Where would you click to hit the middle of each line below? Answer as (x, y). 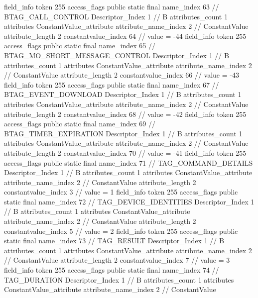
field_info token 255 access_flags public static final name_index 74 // (112, 270)
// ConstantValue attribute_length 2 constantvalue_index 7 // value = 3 (117, 260)
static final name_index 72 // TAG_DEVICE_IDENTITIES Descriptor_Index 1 (129, 201)
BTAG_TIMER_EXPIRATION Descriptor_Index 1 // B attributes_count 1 (123, 133)
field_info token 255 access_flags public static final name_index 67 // (112, 84)
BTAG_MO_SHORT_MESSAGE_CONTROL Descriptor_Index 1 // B (117, 55)
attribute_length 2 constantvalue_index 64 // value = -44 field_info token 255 (125, 36)
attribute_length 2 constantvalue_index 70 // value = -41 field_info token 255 (125, 152)
